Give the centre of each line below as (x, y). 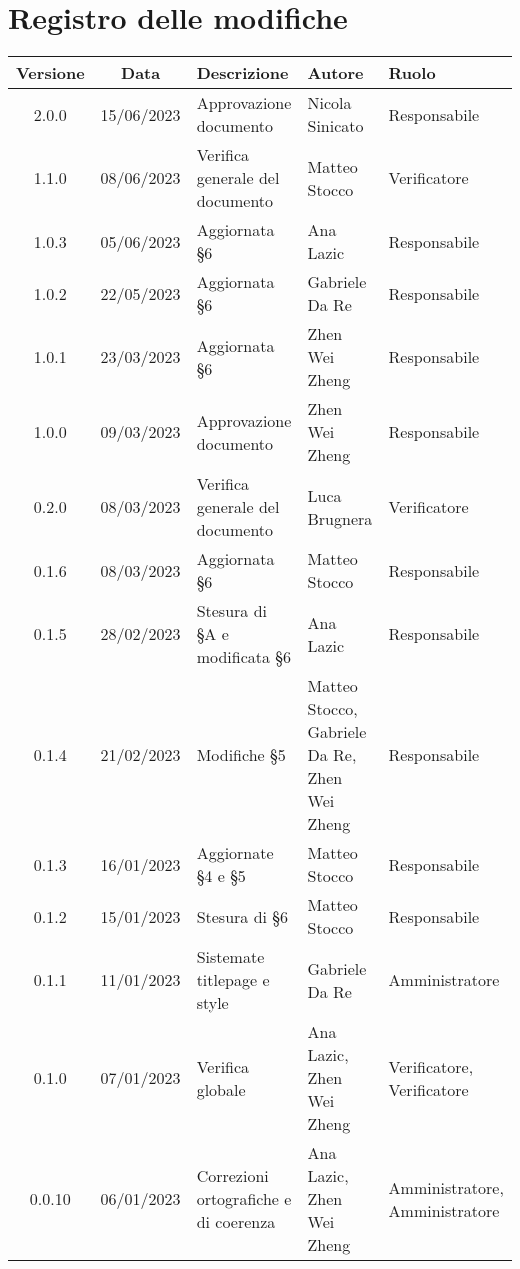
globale (221, 1089)
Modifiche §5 (241, 755)
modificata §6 (244, 657)
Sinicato (335, 126)
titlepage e (233, 980)
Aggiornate (235, 853)
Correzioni (232, 1176)
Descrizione (242, 73)
